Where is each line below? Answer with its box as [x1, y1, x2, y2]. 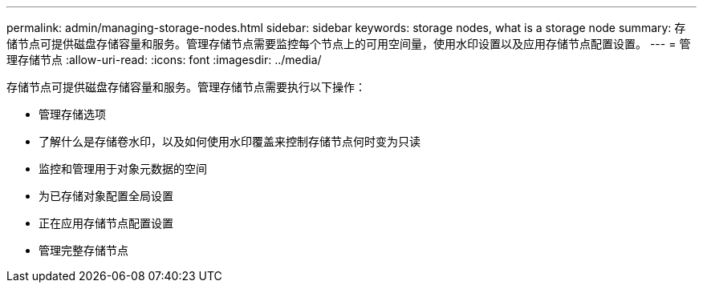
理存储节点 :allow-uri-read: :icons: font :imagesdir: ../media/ [6, 53, 322, 66]
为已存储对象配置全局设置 [39, 189, 173, 203]
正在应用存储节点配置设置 [39, 216, 173, 230]
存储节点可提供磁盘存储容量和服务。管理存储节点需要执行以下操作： [6, 80, 366, 94]
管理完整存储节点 [39, 243, 128, 257]
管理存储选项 [39, 107, 106, 121]
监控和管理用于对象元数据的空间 [39, 162, 207, 175]
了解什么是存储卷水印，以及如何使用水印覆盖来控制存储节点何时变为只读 [39, 134, 421, 148]
